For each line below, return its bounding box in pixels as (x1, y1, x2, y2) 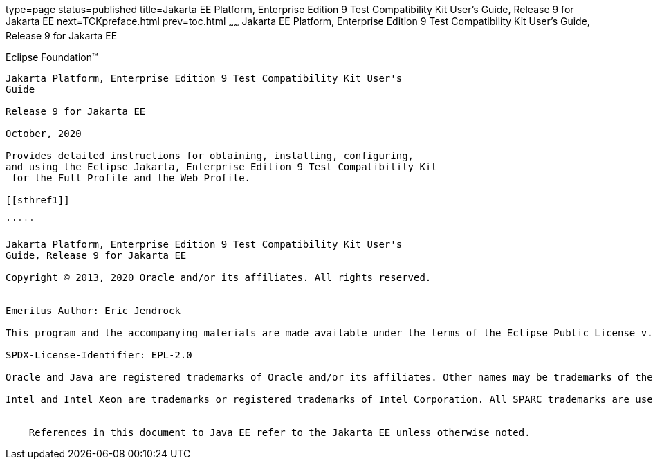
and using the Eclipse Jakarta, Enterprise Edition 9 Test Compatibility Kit (6, 161, 437, 172)
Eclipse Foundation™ (6, 51, 98, 63)
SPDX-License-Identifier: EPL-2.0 (6, 349, 192, 361)
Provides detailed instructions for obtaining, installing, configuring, (6, 149, 414, 161)
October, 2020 (6, 127, 82, 139)
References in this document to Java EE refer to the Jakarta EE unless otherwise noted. (28, 426, 531, 438)
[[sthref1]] (6, 194, 70, 206)
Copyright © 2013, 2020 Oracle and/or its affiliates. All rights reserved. (6, 271, 432, 283)
